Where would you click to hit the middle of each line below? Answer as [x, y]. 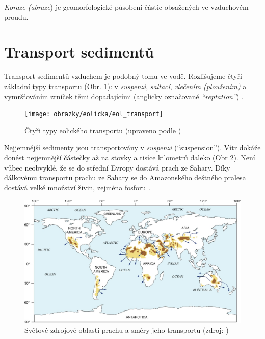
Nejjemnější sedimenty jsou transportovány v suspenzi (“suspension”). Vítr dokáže [132, 147]
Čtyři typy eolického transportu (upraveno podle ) [103, 130]
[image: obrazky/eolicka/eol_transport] [94, 114]
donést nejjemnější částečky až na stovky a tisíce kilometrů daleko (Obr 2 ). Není [130, 157]
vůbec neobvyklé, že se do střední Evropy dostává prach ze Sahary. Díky [117, 167]
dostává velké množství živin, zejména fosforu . [77, 187]
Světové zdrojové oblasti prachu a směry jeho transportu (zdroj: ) [127, 330]
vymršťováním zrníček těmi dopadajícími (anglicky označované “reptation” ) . [124, 96]
